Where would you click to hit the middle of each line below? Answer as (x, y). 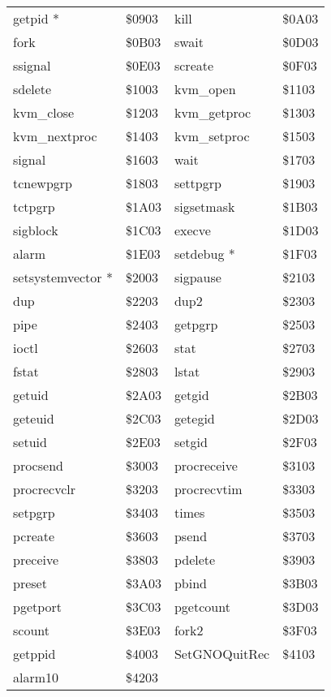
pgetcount (202, 607)
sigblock (36, 230)
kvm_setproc (212, 136)
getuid (31, 395)
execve (192, 230)
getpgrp (196, 324)
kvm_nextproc (55, 136)
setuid (30, 442)
